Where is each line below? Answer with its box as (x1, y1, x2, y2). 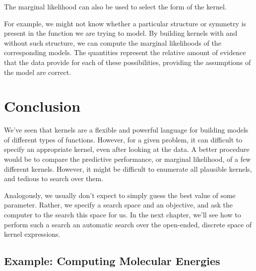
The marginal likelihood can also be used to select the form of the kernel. (4, 1, 227, 11)
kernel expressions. (4, 229, 61, 239)
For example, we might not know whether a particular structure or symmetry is (4, 18, 246, 28)
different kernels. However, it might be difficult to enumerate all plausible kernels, (4, 163, 252, 174)
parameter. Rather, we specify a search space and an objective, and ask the (4, 200, 233, 210)
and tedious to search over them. (4, 173, 104, 184)
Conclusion (4, 96, 81, 116)
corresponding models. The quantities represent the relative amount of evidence (4, 47, 246, 58)
